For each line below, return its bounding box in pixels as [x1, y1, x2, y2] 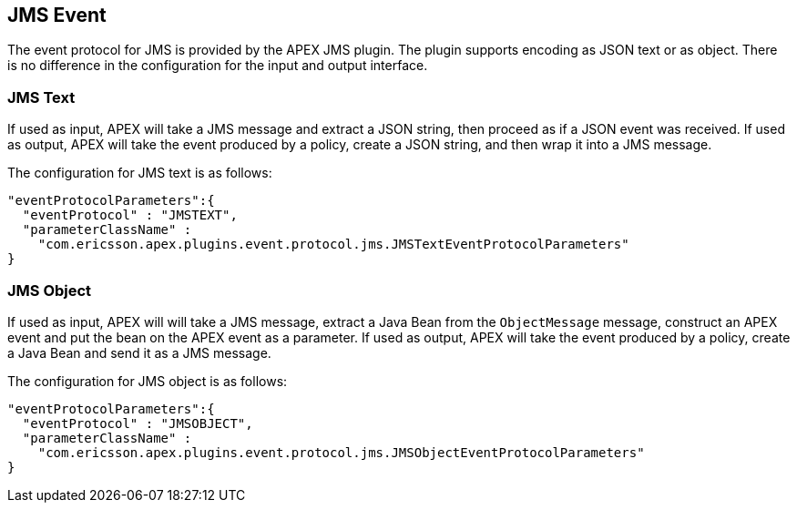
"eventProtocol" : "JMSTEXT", [22, 208, 238, 223]
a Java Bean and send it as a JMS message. [7, 344, 271, 361]
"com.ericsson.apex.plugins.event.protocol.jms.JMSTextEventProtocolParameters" [37, 237, 629, 252]
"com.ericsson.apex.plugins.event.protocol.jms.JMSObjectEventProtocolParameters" [37, 444, 645, 460]
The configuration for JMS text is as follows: [7, 165, 272, 181]
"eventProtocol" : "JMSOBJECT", [22, 415, 253, 431]
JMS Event [7, 4, 107, 26]
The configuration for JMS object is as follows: [7, 372, 288, 389]
